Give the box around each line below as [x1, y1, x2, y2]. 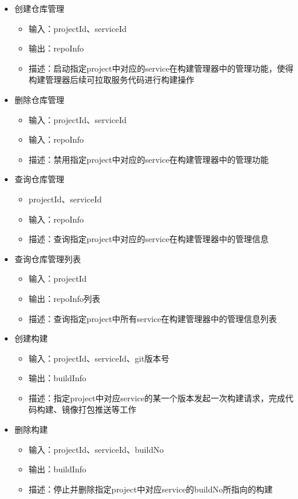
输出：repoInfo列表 [28, 292, 101, 304]
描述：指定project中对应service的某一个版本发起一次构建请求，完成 [28, 391, 286, 404]
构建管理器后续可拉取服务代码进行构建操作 [28, 73, 195, 86]
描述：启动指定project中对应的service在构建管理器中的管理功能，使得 [28, 62, 294, 74]
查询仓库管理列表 [14, 252, 81, 265]
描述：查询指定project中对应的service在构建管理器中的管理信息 [28, 233, 269, 245]
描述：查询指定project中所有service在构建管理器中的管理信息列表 [28, 312, 277, 324]
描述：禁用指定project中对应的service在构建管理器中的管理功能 [28, 153, 269, 165]
